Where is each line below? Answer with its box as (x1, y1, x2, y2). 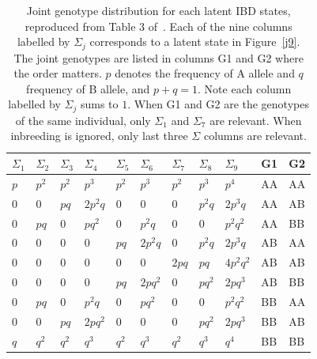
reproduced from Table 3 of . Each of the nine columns (25, 17, 292, 34)
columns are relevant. (203, 127, 307, 144)
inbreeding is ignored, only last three (10, 127, 188, 144)
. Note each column (198, 80, 292, 96)
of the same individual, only (15, 111, 151, 128)
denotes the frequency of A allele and (115, 65, 295, 81)
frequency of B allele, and (26, 80, 150, 96)
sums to (80, 96, 119, 112)
